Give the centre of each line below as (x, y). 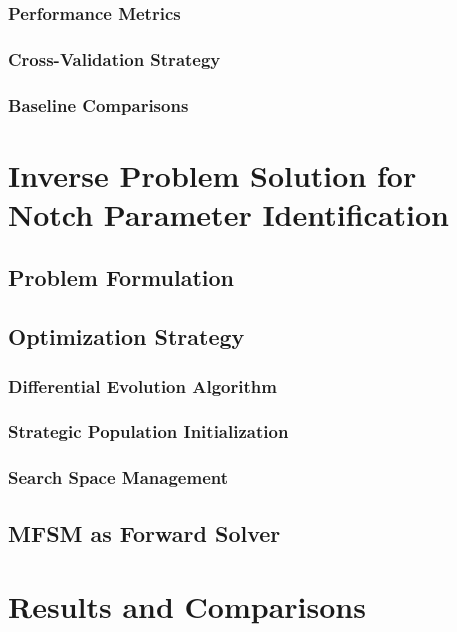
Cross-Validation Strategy (114, 58)
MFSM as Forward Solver (144, 532)
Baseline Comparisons (98, 104)
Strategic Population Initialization (148, 431)
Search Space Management (118, 477)
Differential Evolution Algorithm (142, 385)
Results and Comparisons (187, 606)
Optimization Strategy (126, 336)
